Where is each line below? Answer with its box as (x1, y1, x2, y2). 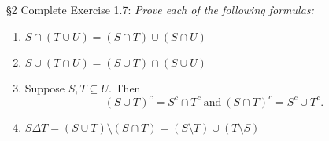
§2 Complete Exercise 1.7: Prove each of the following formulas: (6, 2, 314, 17)
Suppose (24, 79, 65, 96)
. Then (108, 79, 141, 96)
